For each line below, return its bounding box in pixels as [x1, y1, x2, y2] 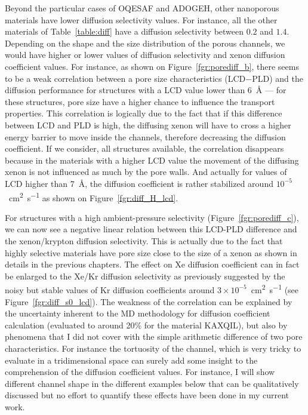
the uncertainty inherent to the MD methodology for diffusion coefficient [5, 307, 270, 319]
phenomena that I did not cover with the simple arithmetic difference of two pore [5, 330, 303, 343]
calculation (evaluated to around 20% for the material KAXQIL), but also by [5, 318, 288, 331]
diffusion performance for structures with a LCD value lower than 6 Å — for [5, 84, 287, 96]
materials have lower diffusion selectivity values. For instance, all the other [5, 13, 278, 26]
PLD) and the [252, 72, 303, 84]
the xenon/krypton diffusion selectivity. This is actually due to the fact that [5, 234, 283, 247]
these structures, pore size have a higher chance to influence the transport [5, 95, 275, 107]
